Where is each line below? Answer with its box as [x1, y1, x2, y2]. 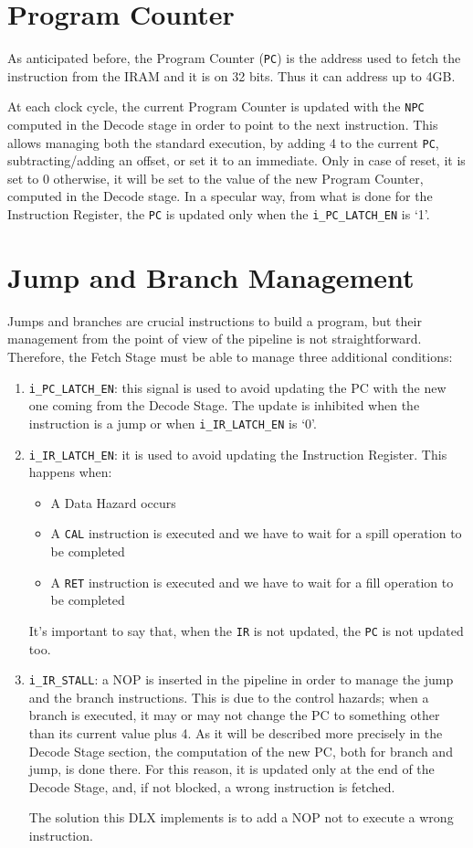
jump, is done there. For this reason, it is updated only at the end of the [28, 759, 435, 779]
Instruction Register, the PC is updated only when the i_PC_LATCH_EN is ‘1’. [7, 205, 430, 224]
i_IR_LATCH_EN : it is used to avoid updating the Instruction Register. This [28, 444, 447, 463]
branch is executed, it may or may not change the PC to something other [28, 705, 440, 725]
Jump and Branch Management [7, 258, 415, 295]
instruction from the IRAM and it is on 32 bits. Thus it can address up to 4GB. [7, 66, 456, 85]
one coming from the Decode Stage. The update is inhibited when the [28, 396, 420, 415]
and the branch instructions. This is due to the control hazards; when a [28, 687, 429, 706]
